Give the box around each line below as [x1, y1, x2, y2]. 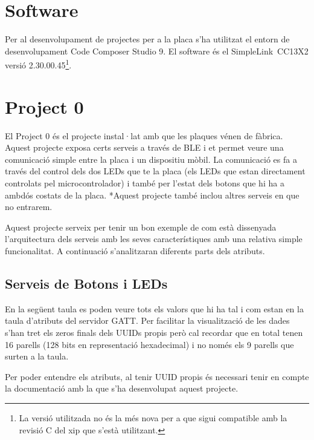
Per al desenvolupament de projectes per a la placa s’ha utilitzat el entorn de [5, 33, 290, 45]
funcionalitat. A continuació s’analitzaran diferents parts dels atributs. [5, 245, 265, 257]
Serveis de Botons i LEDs [5, 274, 168, 293]
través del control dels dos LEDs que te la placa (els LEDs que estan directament [5, 165, 306, 177]
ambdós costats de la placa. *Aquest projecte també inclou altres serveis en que [5, 188, 300, 201]
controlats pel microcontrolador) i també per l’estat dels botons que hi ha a [5, 177, 284, 189]
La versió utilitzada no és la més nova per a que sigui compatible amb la [19, 411, 287, 424]
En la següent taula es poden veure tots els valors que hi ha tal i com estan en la [5, 302, 304, 315]
